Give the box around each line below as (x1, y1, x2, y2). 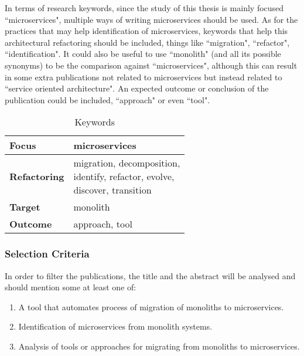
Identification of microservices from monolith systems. (18, 320, 213, 333)
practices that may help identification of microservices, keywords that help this (5, 25, 288, 37)
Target (9, 200, 40, 214)
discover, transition (73, 183, 152, 197)
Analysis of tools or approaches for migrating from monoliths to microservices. (18, 340, 300, 352)
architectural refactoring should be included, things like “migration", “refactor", (5, 36, 290, 48)
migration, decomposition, (73, 156, 180, 170)
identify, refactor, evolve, (73, 169, 175, 184)
